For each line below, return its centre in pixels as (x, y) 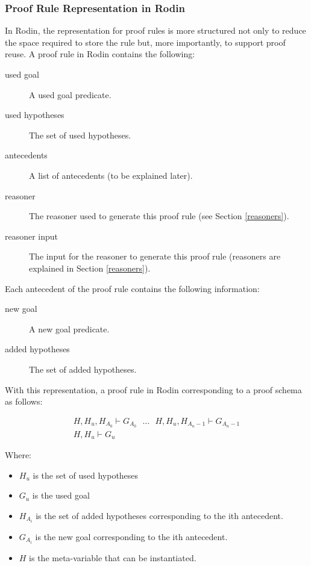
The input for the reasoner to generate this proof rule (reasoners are (155, 256)
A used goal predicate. (70, 94)
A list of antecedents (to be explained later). (111, 175)
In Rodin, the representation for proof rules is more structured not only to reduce (155, 30)
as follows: (24, 401)
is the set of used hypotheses (86, 475)
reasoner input (32, 236)
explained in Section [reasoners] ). (90, 268)
